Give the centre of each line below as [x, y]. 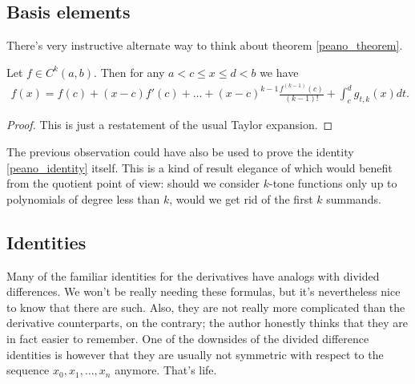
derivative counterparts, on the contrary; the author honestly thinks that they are [207, 323]
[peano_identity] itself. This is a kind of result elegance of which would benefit [199, 167]
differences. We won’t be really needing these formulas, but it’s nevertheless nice [203, 291]
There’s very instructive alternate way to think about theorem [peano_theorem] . [205, 45]
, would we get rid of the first [241, 198]
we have [279, 72]
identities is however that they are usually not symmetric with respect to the [195, 354]
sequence [28, 370]
